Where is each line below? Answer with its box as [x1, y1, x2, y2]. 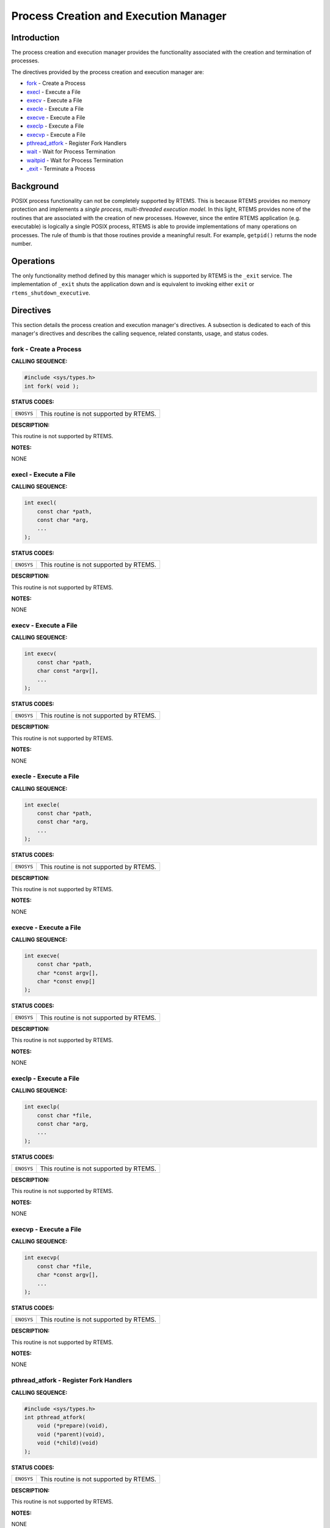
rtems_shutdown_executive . [11, 289, 91, 296]
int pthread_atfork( [24, 1414, 86, 1420]
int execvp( [24, 1254, 61, 1262]
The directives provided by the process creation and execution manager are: [11, 68, 204, 76]
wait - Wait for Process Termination [26, 148, 116, 155]
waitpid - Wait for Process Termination [26, 156, 123, 164]
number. [11, 240, 32, 247]
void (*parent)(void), [37, 1431, 105, 1438]
